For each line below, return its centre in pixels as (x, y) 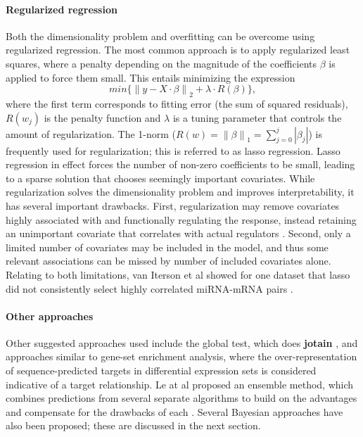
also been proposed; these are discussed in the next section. (133, 425)
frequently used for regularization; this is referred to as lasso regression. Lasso (173, 150)
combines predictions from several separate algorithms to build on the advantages (181, 398)
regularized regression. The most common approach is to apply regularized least (178, 50)
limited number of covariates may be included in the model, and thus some (167, 247)
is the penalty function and (102, 117)
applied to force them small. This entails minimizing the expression (151, 77)
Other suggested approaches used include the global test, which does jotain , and (182, 342)
